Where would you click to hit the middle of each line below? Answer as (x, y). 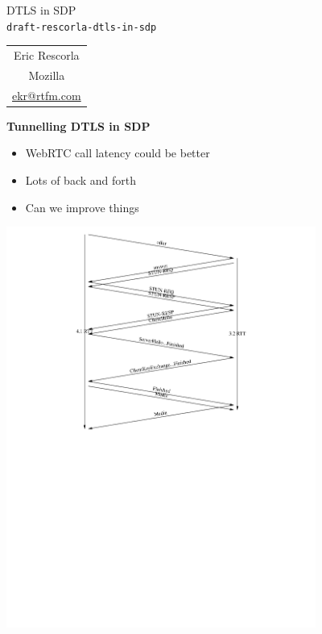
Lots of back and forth (81, 179)
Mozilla (47, 75)
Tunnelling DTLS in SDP (78, 125)
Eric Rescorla (47, 55)
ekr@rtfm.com (47, 95)
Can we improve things (82, 207)
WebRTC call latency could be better (118, 153)
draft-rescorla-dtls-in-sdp (82, 27)
